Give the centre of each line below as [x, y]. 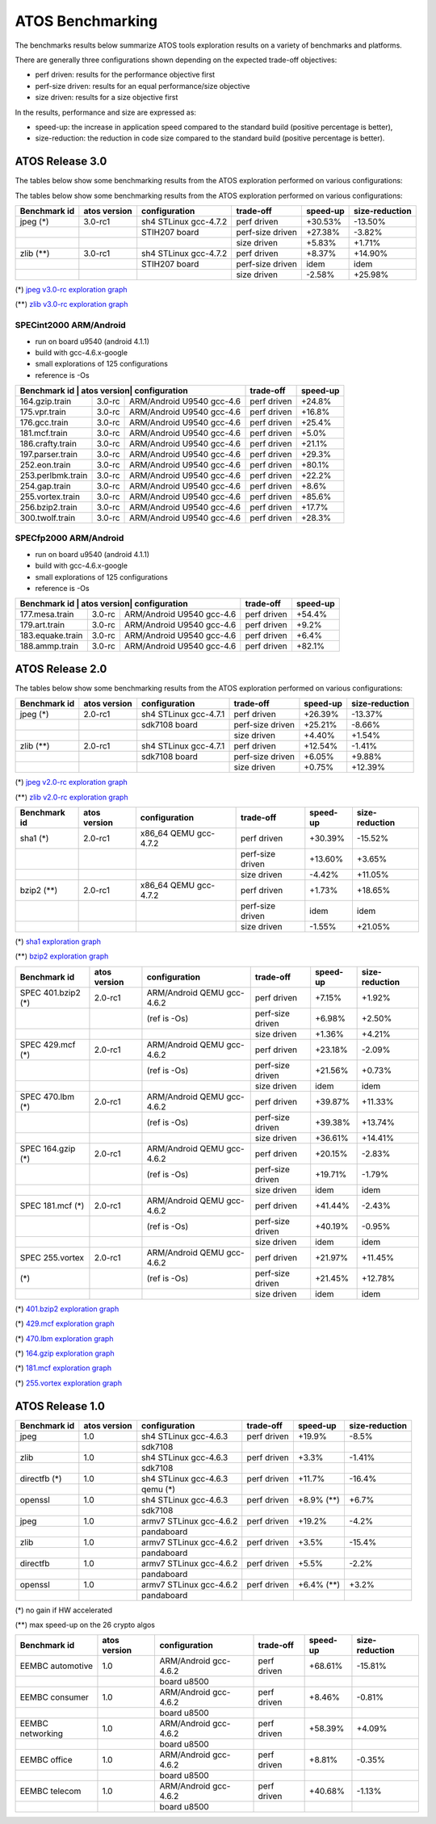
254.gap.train [46, 486]
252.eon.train [45, 465]
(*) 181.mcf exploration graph [63, 1368]
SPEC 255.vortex [52, 1257]
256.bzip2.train [48, 507]
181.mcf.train [44, 434]
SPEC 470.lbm [47, 1096]
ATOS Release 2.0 [61, 669]
